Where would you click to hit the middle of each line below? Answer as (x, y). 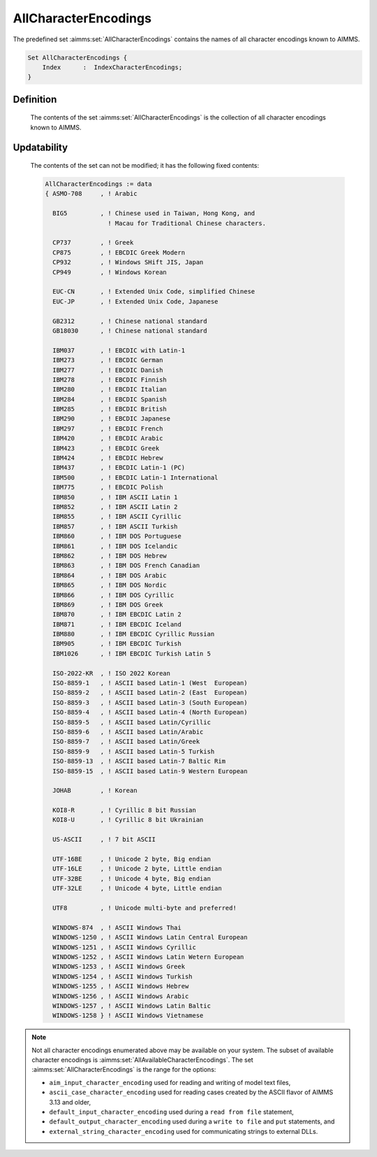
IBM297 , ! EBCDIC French (108, 429)
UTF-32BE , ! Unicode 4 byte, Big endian (132, 878)
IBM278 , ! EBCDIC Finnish (110, 380)
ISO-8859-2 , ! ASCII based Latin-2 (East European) (150, 693)
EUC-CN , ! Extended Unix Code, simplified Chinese (154, 292)
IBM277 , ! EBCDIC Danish (108, 370)
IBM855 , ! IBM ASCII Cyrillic (117, 517)
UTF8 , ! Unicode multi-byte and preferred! (145, 908)
